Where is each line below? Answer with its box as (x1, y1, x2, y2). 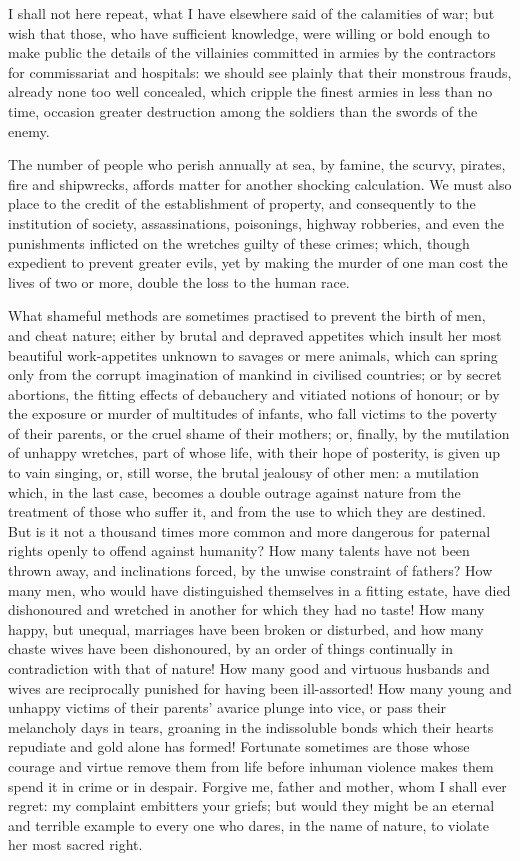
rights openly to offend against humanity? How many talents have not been (8, 540, 470, 561)
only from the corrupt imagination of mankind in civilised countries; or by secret (8, 364, 502, 385)
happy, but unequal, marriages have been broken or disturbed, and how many (8, 618, 484, 639)
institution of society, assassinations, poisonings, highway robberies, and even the (8, 212, 504, 233)
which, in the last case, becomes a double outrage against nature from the (8, 481, 461, 502)
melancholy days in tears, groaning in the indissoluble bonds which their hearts (8, 716, 494, 737)
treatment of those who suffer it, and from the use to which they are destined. (8, 501, 486, 522)
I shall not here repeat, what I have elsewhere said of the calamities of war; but (8, 3, 495, 23)
